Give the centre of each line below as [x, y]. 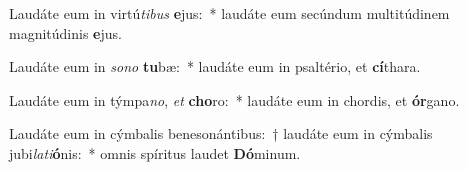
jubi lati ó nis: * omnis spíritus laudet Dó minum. [155, 152]
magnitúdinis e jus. [65, 32]
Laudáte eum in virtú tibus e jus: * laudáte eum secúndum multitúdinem [229, 13]
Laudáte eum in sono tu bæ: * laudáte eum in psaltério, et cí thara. [215, 66]
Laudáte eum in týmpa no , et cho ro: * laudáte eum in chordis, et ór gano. [234, 99]
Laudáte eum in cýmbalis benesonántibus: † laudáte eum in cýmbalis [221, 133]
